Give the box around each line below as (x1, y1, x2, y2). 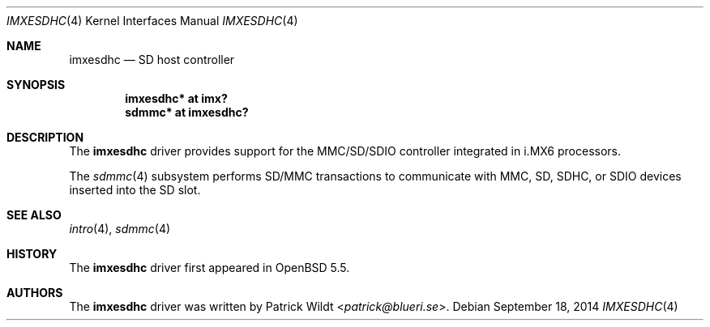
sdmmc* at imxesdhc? (125, 105, 249, 119)
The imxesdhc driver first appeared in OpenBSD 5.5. (69, 261, 350, 274)
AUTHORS (6, 286, 63, 299)
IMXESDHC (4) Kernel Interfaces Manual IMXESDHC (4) (6, 14, 298, 28)
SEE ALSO (6, 208, 62, 222)
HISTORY (6, 247, 58, 261)
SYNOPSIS (6, 78, 66, 91)
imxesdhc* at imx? (125, 91, 228, 105)
